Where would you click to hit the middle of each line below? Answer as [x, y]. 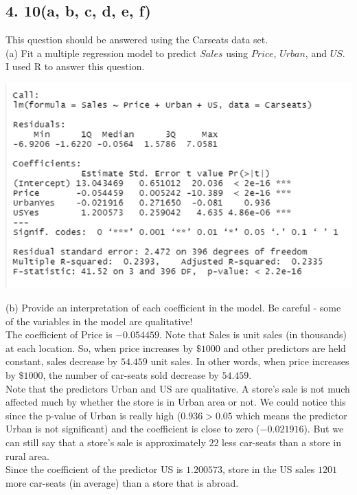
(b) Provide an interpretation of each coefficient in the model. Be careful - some [173, 308]
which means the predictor [291, 415]
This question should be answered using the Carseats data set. [137, 40]
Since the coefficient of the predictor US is [94, 469]
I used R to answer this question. [75, 66]
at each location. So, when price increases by [100, 348]
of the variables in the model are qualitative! [99, 321]
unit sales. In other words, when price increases [250, 361]
